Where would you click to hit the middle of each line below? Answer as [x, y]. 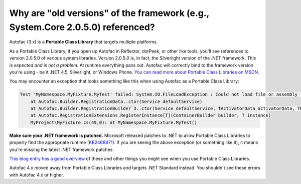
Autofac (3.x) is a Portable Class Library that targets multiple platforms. [84, 42]
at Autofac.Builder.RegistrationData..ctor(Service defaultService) [116, 101]
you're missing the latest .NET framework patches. [61, 149]
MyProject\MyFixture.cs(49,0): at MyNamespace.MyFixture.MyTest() [114, 122]
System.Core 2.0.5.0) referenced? [82, 27]
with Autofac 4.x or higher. [37, 174]
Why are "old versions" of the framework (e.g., [109, 13]
